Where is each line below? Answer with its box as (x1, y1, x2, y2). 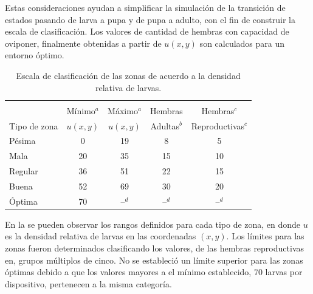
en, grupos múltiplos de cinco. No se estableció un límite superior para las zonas (5, 253, 303, 266)
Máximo (108, 104, 138, 117)
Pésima (9, 134, 36, 147)
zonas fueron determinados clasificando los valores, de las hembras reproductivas (5, 242, 304, 254)
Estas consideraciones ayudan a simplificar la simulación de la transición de (5, 1, 286, 13)
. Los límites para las (226, 230, 304, 242)
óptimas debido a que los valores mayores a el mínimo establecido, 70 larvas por (5, 265, 303, 278)
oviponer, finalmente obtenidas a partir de (5, 36, 162, 49)
